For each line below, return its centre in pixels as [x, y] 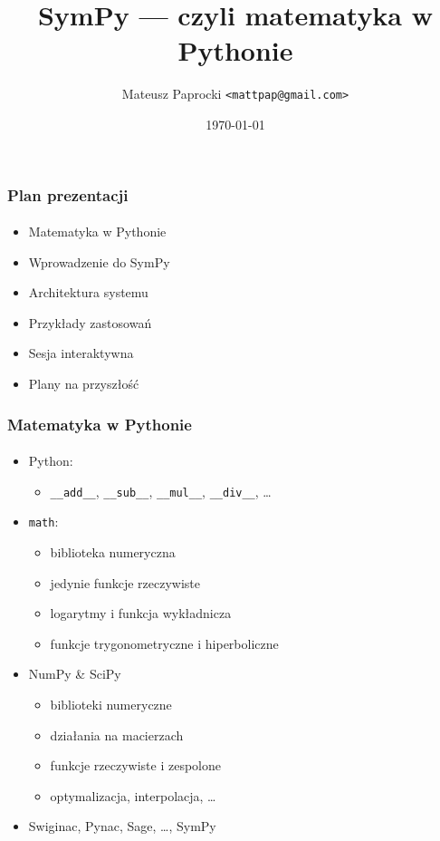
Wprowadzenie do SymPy [99, 261]
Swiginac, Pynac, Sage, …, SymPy [122, 826]
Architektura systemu [88, 292]
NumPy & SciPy [75, 674]
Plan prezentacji [68, 194]
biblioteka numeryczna [113, 551]
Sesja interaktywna [81, 353]
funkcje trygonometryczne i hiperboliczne [164, 643]
